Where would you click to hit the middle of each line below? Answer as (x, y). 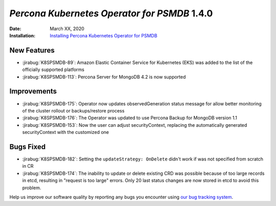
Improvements (33, 91)
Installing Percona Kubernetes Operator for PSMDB (104, 35)
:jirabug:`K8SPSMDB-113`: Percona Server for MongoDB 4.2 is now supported (104, 77)
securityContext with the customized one (66, 132)
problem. (32, 188)
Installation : (22, 35)
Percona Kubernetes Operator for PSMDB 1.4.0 (111, 13)
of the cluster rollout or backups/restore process (73, 110)
